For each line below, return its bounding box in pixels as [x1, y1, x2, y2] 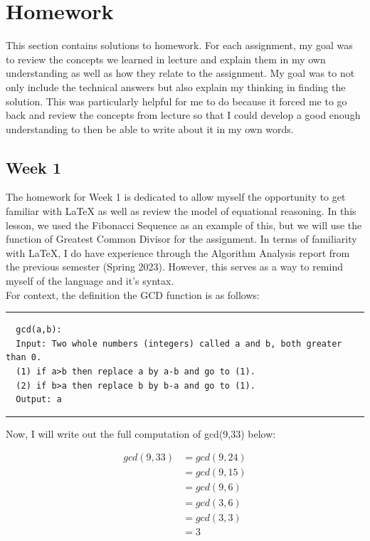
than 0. [6, 352, 42, 363]
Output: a [16, 394, 62, 405]
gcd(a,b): [16, 325, 62, 335]
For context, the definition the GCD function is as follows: [6, 287, 260, 302]
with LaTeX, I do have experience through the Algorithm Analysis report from [6, 245, 350, 260]
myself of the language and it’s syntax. [6, 273, 174, 288]
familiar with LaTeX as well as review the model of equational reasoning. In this [6, 204, 356, 219]
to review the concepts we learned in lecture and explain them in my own [6, 51, 326, 66]
